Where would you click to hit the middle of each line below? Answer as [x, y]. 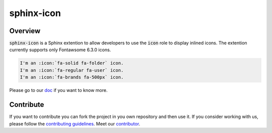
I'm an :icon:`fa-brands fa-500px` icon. [72, 77]
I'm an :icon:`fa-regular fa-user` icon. [72, 70]
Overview [25, 31]
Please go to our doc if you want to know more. [58, 90]
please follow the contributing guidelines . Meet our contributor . [75, 123]
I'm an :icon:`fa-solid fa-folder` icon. [72, 63]
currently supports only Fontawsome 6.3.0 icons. [60, 50]
